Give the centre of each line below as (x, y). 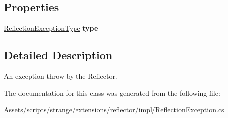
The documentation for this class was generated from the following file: (112, 92)
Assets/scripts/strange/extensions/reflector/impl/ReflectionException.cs (114, 109)
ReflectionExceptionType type (51, 28)
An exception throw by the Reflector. (61, 76)
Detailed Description (58, 55)
